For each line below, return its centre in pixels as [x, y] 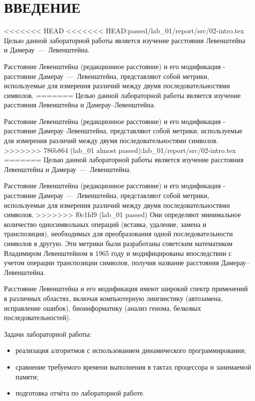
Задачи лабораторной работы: [48, 334]
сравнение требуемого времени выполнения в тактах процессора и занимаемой [133, 366]
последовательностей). [38, 317]
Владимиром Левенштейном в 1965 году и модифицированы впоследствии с [118, 253]
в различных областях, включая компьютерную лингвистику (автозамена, [113, 298]
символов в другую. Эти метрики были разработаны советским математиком [118, 243]
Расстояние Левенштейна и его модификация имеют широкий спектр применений [126, 288]
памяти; [27, 376]
